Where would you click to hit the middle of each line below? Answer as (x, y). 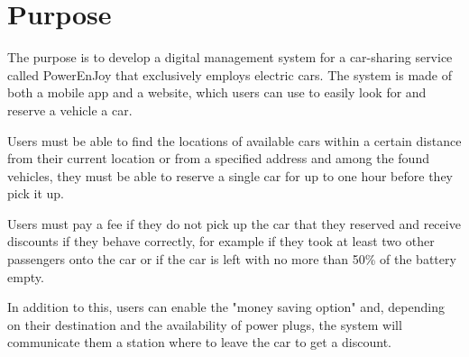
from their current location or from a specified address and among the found (218, 158)
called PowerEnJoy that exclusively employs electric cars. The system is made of (230, 74)
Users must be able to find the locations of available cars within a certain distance (234, 140)
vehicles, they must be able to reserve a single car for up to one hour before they (230, 175)
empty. (26, 276)
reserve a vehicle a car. (70, 110)
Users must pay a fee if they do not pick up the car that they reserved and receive (234, 223)
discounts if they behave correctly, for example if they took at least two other (221, 241)
